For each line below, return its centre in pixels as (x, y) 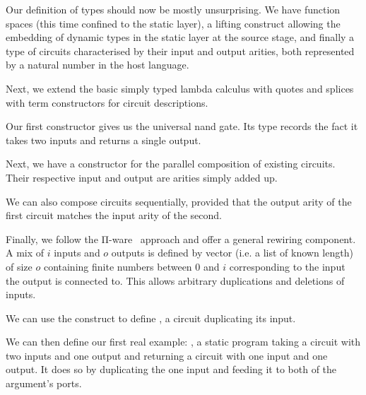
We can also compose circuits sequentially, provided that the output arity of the (179, 201)
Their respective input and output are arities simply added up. (142, 177)
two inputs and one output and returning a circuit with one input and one (167, 355)
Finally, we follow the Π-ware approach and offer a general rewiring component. (181, 238)
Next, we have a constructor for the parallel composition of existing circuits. (171, 164)
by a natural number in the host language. (98, 65)
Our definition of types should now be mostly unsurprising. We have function (173, 9)
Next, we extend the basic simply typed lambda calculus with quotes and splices (180, 88)
